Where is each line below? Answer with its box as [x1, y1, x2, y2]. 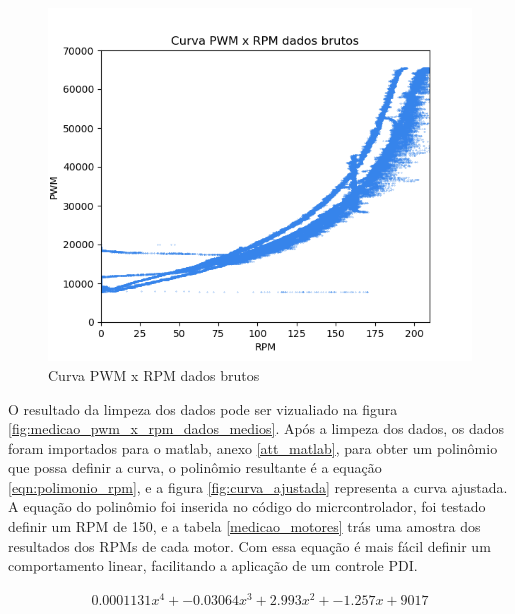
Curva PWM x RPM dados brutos [48, 364, 260, 385]
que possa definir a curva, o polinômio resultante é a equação [8, 457, 382, 478]
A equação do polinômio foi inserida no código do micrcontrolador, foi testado [8, 496, 486, 517]
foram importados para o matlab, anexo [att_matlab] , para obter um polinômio [8, 437, 498, 458]
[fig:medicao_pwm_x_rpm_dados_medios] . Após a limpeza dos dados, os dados [8, 418, 505, 439]
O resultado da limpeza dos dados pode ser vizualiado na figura [8, 398, 398, 419]
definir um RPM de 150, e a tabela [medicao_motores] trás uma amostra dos [8, 516, 481, 537]
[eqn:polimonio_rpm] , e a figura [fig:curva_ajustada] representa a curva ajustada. [8, 476, 508, 497]
